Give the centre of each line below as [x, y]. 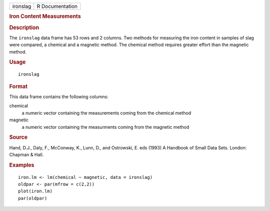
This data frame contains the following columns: [59, 97]
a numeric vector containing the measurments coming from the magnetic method [105, 127]
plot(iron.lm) [35, 191]
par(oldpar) [33, 198]
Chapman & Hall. [26, 155]
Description [24, 28]
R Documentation [57, 6]
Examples [22, 165]
